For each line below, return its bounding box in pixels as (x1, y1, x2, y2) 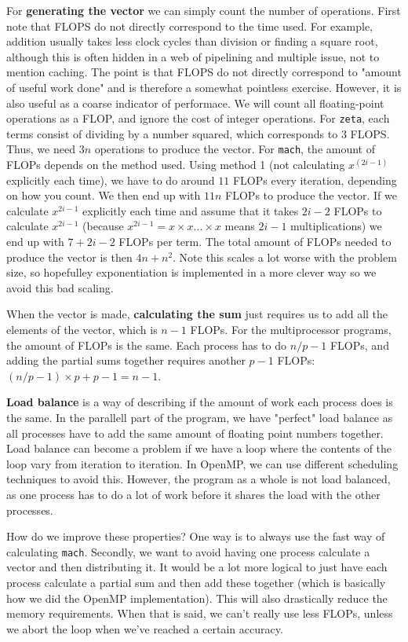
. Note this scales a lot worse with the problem (173, 248, 397, 265)
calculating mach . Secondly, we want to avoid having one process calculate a (6, 543, 370, 559)
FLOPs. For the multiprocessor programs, (190, 321, 392, 337)
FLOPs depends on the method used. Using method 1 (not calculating (6, 156, 345, 173)
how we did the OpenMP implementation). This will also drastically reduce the (6, 589, 388, 606)
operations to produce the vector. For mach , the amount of (94, 141, 376, 157)
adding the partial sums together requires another (6, 352, 246, 369)
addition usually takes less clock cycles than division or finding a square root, (6, 33, 378, 50)
